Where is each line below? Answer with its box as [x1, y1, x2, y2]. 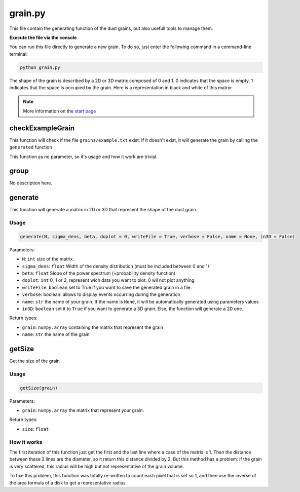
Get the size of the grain [9, 358, 60, 364]
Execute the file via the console [9, 34, 77, 41]
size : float [22, 426, 49, 432]
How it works [9, 438, 43, 445]
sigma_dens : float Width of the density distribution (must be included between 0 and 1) [22, 263, 210, 269]
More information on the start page [23, 108, 96, 114]
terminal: [9, 51, 28, 57]
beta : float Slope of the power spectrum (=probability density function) [22, 270, 176, 276]
